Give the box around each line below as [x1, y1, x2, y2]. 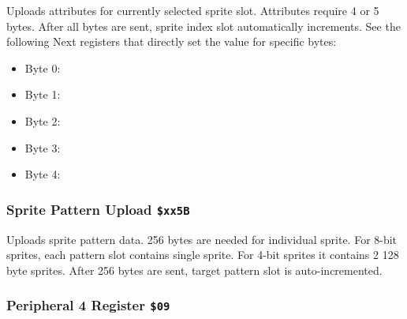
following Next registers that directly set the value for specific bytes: [6, 33, 337, 50]
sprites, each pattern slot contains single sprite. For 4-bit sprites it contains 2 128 [6, 246, 399, 263]
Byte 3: [24, 139, 61, 156]
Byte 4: [24, 166, 61, 182]
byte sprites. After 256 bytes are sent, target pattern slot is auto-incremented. [6, 261, 383, 278]
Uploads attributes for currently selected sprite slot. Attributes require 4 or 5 [6, 2, 379, 18]
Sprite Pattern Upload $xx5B [6, 199, 190, 219]
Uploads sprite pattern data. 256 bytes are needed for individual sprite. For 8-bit [6, 231, 398, 247]
